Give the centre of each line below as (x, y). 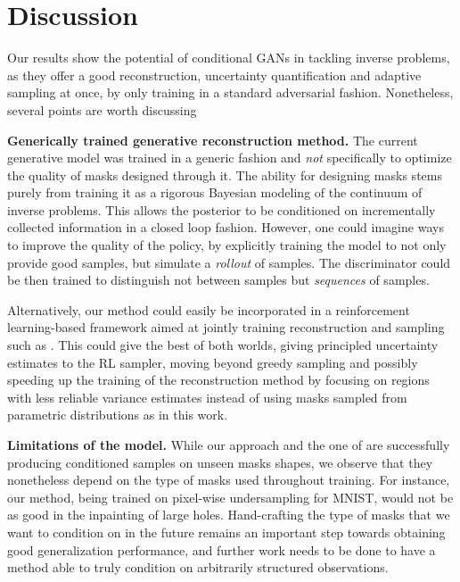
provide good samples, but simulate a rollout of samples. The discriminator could (229, 262)
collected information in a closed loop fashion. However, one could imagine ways (226, 227)
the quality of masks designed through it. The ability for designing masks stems (225, 175)
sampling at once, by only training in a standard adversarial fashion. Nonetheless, (230, 92)
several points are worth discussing (102, 109)
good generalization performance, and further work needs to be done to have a (222, 549)
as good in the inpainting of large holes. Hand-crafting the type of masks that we (229, 515)
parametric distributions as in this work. (118, 415)
